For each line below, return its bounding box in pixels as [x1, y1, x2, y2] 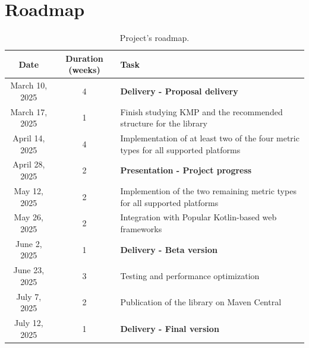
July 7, [16, 290, 42, 302]
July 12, [14, 317, 43, 329]
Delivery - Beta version [120, 243, 217, 255]
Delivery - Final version [120, 322, 219, 334]
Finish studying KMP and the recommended [120, 105, 283, 118]
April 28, [12, 158, 45, 170]
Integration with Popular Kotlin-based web [120, 211, 277, 223]
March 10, [10, 79, 48, 91]
